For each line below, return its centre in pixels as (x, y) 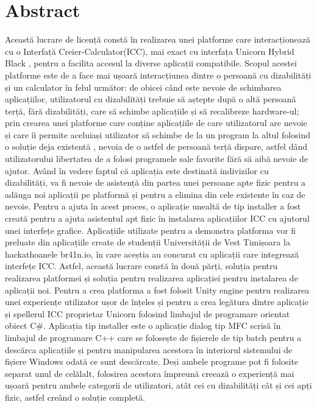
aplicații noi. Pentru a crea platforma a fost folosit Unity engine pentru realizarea (157, 290)
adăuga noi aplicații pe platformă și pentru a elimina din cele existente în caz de (155, 194)
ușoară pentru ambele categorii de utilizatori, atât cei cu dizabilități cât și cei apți (158, 385)
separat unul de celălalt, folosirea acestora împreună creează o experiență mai (150, 373)
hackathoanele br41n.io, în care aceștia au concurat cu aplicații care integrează (152, 254)
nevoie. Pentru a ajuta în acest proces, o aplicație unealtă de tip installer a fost (153, 206)
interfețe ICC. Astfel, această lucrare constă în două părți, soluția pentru (141, 266)
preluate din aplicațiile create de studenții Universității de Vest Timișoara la (148, 242)
